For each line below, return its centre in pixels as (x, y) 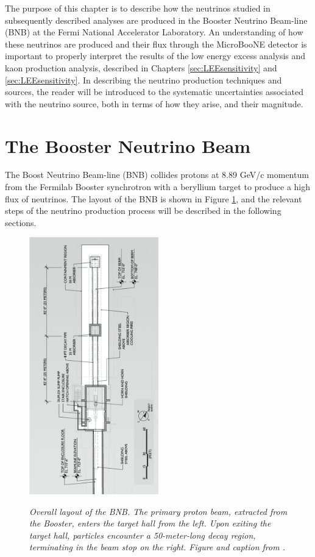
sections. (21, 222)
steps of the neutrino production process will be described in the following (143, 211)
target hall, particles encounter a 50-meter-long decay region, (143, 535)
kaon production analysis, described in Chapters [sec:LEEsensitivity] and (141, 67)
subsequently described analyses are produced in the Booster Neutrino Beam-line (156, 20)
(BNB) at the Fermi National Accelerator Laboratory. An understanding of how (154, 32)
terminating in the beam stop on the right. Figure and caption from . (157, 547)
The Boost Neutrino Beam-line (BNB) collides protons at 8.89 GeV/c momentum (157, 175)
